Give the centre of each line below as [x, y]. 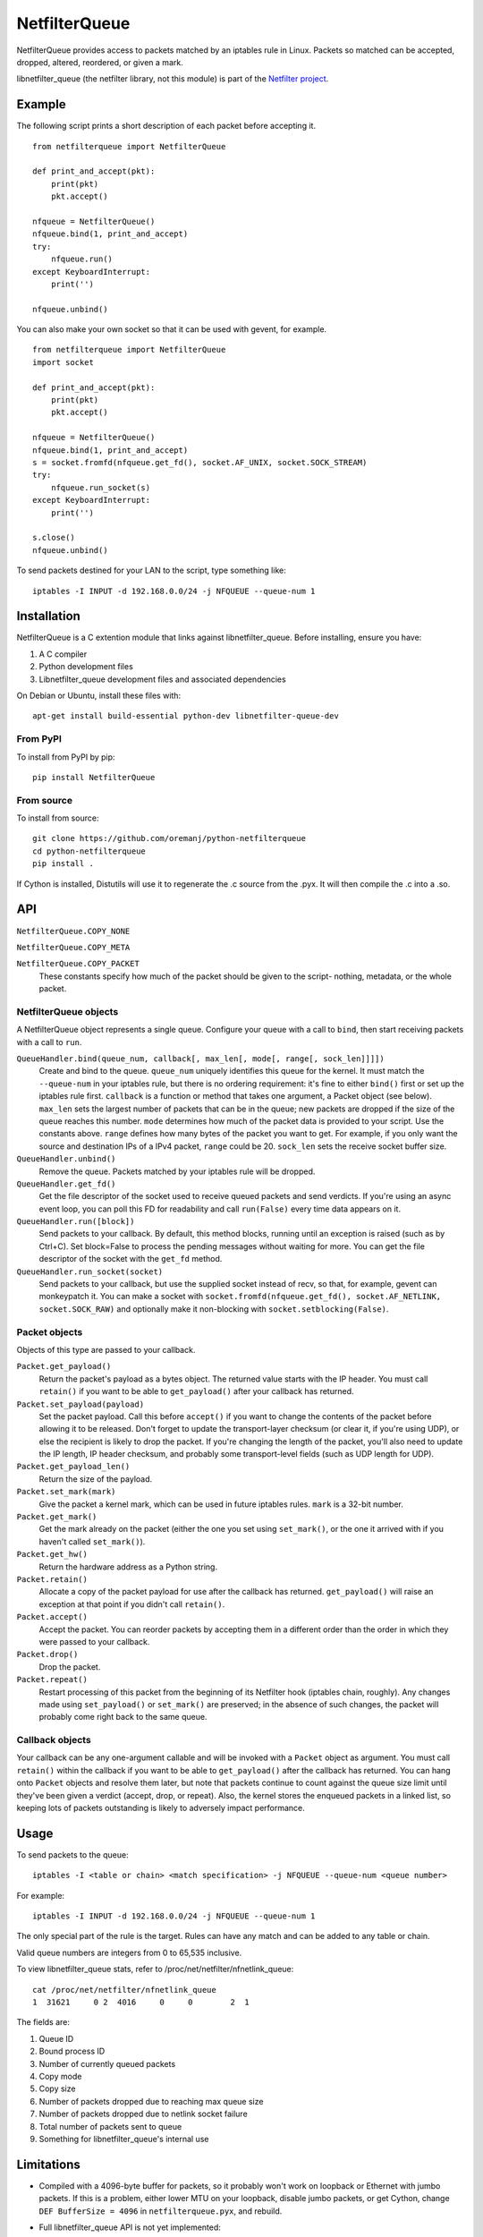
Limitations [48, 2164]
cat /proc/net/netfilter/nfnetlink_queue [124, 1990]
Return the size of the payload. [96, 1479]
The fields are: [43, 2022]
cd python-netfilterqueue [89, 851]
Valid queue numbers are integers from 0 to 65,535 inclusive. [129, 1952]
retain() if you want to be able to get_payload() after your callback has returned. [196, 1391]
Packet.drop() [47, 1654]
